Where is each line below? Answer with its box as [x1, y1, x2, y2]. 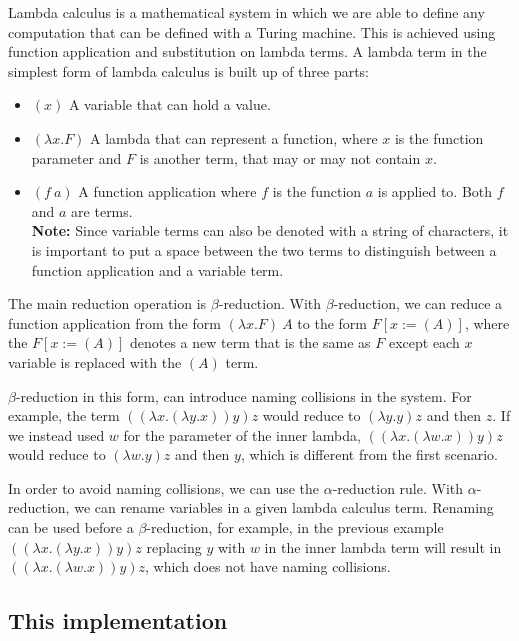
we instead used [8, 424, 105, 445]
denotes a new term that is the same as [129, 332, 371, 353]
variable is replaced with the [8, 351, 182, 372]
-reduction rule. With [332, 477, 464, 498]
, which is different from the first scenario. [240, 444, 498, 465]
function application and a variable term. [31, 259, 284, 280]
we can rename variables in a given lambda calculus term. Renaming [74, 497, 494, 518]
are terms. [71, 200, 133, 221]
